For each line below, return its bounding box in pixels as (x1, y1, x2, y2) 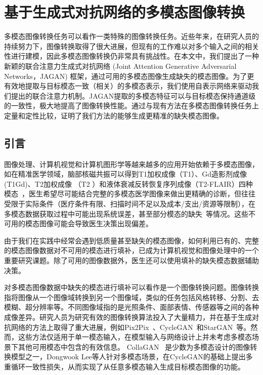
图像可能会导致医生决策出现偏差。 (39, 218, 153, 229)
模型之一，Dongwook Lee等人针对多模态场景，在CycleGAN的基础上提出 (11, 351, 246, 362)
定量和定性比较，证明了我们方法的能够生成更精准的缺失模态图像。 (4, 110, 224, 120)
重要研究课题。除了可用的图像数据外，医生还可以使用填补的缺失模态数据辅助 (4, 255, 259, 266)
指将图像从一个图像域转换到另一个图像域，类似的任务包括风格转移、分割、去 (4, 291, 259, 302)
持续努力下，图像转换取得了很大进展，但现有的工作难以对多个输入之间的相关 (4, 40, 259, 51)
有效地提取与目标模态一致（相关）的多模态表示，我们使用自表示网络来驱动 (4, 80, 252, 91)
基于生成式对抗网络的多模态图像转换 (4, 2, 245, 22)
